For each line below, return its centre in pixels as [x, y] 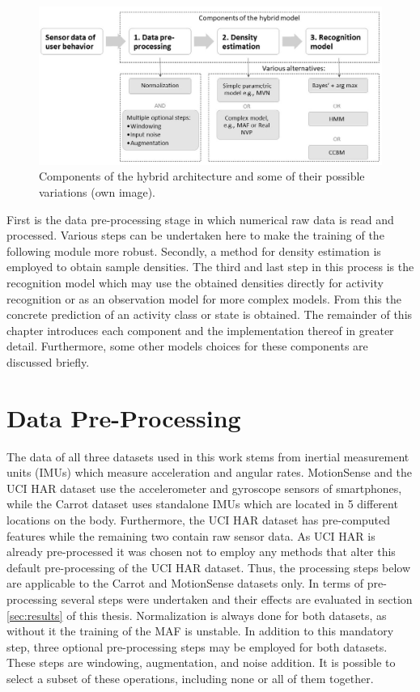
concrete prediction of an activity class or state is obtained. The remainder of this [210, 314]
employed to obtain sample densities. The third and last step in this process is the [210, 267]
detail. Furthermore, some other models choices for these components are [187, 346]
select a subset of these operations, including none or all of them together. [190, 678]
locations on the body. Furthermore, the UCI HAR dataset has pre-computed [199, 520]
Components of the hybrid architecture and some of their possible [202, 176]
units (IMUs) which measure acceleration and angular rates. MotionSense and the [210, 472]
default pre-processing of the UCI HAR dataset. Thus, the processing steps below [209, 567]
